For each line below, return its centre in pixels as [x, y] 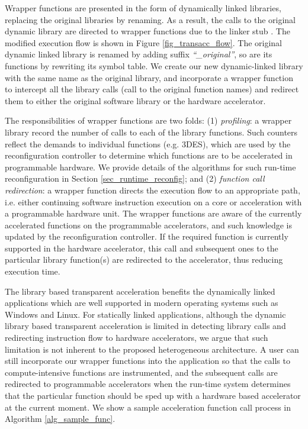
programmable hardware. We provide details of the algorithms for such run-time [150, 167]
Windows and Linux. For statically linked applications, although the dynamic [145, 314]
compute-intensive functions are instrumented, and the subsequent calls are [141, 372]
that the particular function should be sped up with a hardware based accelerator [153, 395]
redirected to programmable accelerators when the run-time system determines [148, 384]
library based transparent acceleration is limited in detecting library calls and [145, 326]
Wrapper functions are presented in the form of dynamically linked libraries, [143, 8]
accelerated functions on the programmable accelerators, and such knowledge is [149, 225]
